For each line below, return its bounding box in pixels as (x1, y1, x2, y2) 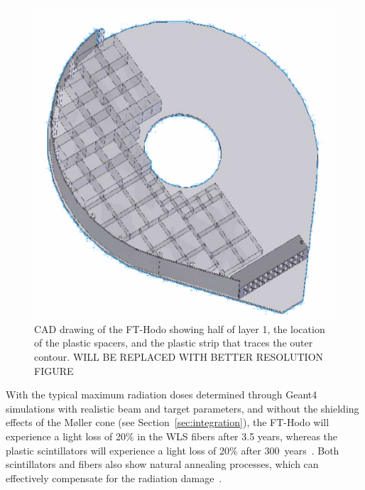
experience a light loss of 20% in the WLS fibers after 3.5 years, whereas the (6, 428, 338, 443)
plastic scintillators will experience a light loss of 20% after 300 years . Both (6, 442, 339, 457)
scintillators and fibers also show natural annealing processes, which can (6, 457, 319, 472)
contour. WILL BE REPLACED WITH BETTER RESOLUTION (34, 349, 324, 364)
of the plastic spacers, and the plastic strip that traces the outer (34, 335, 313, 350)
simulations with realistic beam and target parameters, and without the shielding (6, 401, 359, 415)
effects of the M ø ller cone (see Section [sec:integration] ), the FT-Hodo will (6, 415, 329, 430)
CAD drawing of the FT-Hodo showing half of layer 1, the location (34, 321, 325, 336)
